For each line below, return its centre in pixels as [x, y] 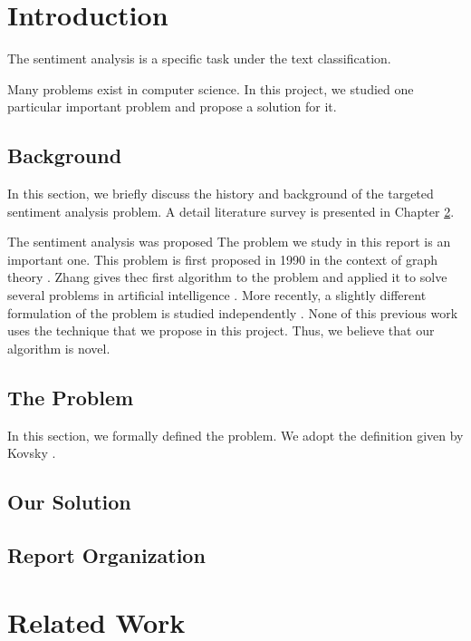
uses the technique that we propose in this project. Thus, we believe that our [221, 330]
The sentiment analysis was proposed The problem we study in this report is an [229, 242]
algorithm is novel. [59, 348]
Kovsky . [32, 453]
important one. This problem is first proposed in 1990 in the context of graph [222, 259]
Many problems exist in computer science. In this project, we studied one [211, 88]
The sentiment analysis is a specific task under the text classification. [199, 58]
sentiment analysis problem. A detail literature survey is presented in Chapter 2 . [231, 211]
